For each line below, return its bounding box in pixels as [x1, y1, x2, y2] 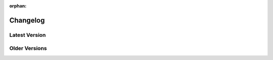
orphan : [9, 3, 27, 9]
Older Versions [9, 45, 48, 52]
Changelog [9, 16, 45, 25]
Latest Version [9, 31, 46, 38]
